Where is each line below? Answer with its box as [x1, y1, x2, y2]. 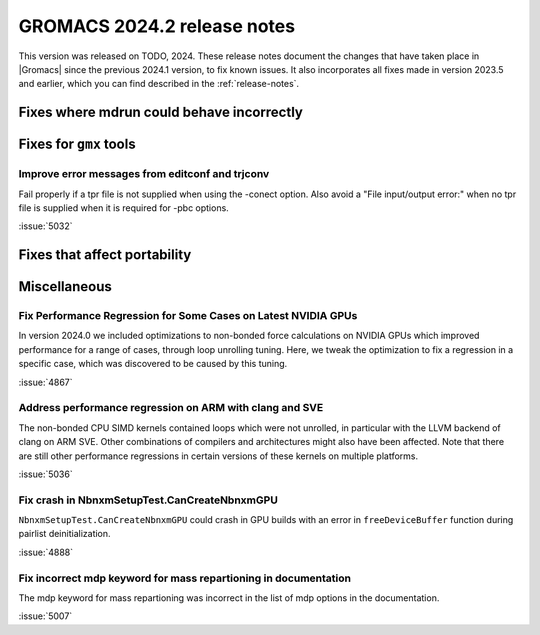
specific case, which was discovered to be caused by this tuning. [18, 358, 288, 370]
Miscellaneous [18, 278, 112, 295]
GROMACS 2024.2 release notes [18, 15, 295, 37]
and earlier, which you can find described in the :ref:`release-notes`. [18, 78, 300, 90]
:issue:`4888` [18, 546, 74, 558]
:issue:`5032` [18, 220, 74, 232]
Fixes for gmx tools [18, 136, 136, 153]
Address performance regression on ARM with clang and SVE [18, 401, 324, 415]
